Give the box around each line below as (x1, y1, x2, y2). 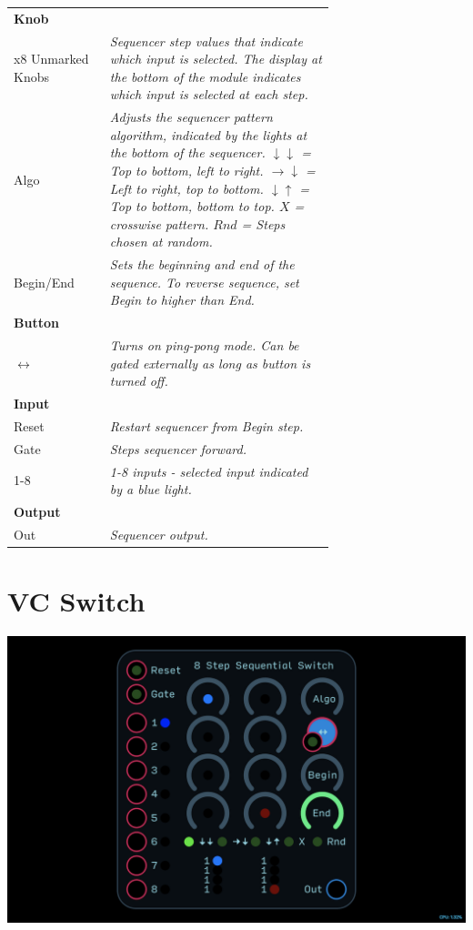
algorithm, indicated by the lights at (109, 125, 307, 144)
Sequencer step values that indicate (109, 31, 303, 50)
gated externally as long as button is (109, 353, 311, 372)
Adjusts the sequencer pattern (109, 107, 273, 126)
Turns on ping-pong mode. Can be (109, 336, 299, 355)
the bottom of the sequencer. (109, 143, 266, 162)
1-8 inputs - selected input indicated (109, 461, 308, 480)
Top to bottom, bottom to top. (109, 197, 275, 216)
